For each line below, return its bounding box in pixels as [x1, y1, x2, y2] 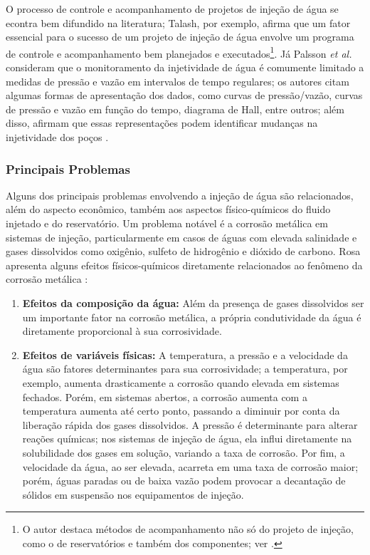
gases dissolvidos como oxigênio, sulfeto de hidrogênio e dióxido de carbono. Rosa [6, 244, 361, 259]
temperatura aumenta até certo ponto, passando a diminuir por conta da [22, 403, 340, 418]
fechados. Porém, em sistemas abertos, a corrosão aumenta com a [22, 389, 307, 404]
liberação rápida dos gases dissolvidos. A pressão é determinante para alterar [22, 417, 358, 432]
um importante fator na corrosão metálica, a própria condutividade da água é [22, 309, 361, 324]
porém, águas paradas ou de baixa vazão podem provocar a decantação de [22, 473, 346, 488]
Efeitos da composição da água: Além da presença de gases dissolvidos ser [22, 295, 364, 310]
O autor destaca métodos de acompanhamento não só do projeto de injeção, [22, 522, 354, 536]
